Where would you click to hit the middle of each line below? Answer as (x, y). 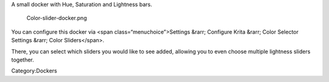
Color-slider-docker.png (57, 18)
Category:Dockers (34, 71)
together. (23, 60)
